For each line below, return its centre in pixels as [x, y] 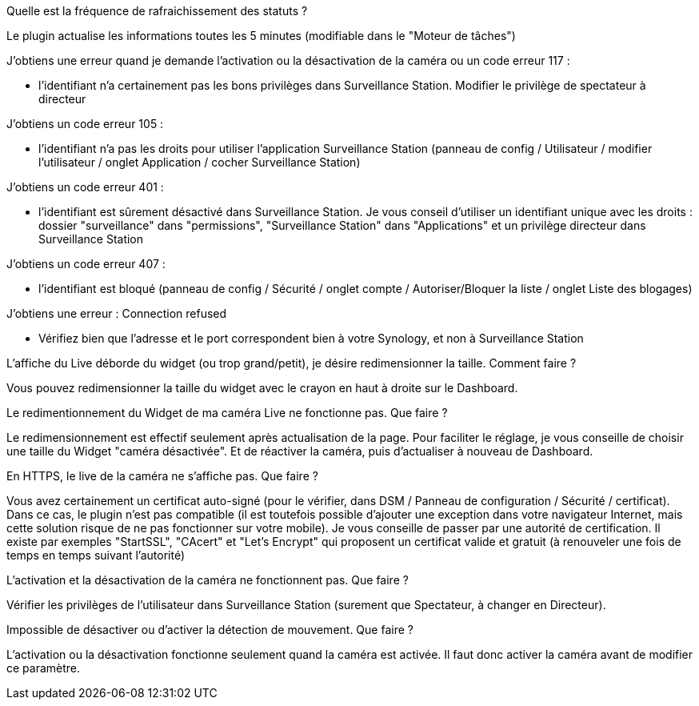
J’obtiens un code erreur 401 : [85, 187]
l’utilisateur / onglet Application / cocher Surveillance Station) [200, 162]
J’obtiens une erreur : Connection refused [117, 313]
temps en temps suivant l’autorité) [96, 555]
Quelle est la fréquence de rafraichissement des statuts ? [157, 11]
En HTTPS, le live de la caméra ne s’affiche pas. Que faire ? [162, 476]
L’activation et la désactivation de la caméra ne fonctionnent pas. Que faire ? [208, 580]
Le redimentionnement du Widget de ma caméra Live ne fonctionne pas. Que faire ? [227, 413]
